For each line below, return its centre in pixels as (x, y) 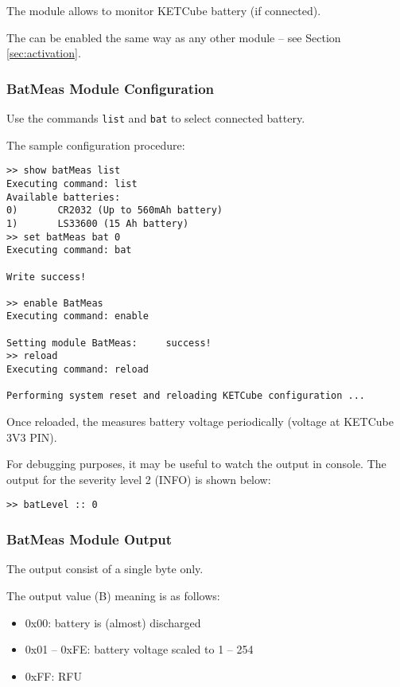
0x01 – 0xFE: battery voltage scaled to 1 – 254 (139, 649)
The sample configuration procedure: (96, 144)
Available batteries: (64, 197)
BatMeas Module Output (89, 539)
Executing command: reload (78, 370)
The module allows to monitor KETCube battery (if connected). (164, 10)
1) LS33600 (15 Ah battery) (98, 223)
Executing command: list (72, 183)
